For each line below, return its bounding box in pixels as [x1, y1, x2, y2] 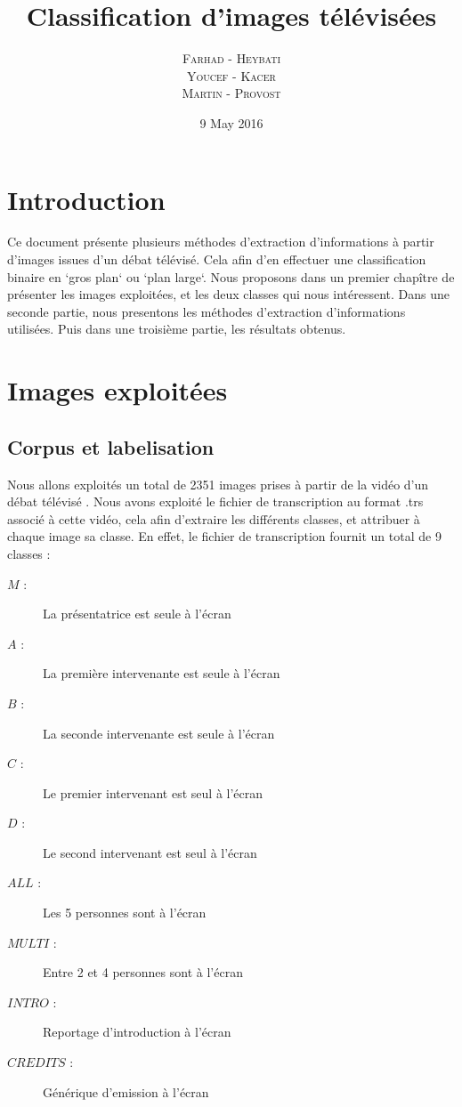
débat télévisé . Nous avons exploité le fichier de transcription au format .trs [7, 492, 424, 511]
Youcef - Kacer [187, 66, 276, 85]
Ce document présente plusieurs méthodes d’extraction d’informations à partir [7, 232, 434, 251]
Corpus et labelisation [7, 432, 215, 460]
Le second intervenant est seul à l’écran [43, 843, 257, 861]
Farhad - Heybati [182, 49, 281, 68]
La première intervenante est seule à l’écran [43, 664, 280, 683]
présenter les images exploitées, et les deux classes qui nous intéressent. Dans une [7, 285, 450, 303]
